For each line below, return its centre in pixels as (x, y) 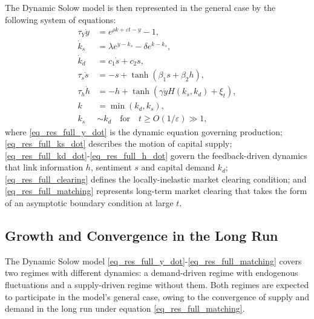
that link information (44, 167)
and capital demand (178, 167)
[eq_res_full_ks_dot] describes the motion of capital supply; (119, 143)
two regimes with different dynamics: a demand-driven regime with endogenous (152, 273)
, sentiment (111, 167)
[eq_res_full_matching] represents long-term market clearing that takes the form (156, 191)
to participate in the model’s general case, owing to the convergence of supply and (157, 296)
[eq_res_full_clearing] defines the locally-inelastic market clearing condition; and (156, 179)
